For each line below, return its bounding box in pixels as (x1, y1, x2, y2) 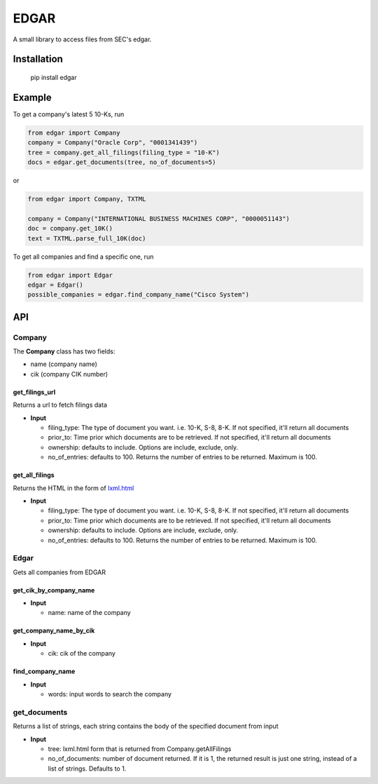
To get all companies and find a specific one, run (13, 252, 154, 261)
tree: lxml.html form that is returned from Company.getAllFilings (48, 744, 232, 753)
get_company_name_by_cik (13, 626, 95, 635)
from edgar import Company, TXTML (27, 195, 146, 203)
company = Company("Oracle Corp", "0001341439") (27, 139, 198, 147)
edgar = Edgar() (27, 281, 84, 289)
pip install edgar (30, 73, 77, 81)
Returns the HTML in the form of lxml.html (13, 484, 134, 492)
